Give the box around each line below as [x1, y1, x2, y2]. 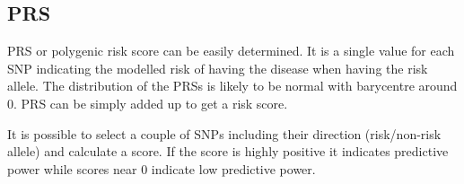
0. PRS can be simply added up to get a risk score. [7, 93, 288, 112]
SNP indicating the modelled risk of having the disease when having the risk [7, 58, 428, 77]
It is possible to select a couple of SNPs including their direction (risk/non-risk [7, 124, 442, 143]
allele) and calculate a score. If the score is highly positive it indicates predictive [7, 142, 449, 161]
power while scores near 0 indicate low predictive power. [7, 159, 316, 178]
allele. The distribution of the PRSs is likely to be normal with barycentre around [7, 76, 458, 95]
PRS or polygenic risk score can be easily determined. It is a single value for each [7, 41, 455, 60]
